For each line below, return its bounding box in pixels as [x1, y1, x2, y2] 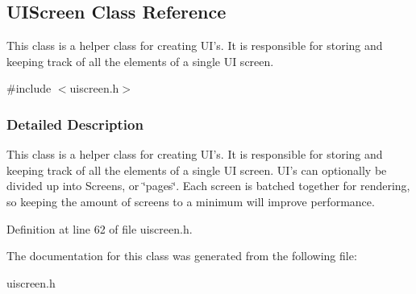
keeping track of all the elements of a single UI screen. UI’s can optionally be [6, 161, 387, 178]
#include [6, 80, 52, 97]
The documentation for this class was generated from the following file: [6, 247, 357, 264]
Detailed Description [6, 114, 144, 134]
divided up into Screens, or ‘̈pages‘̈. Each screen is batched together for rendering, [6, 177, 410, 194]
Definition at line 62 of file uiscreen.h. [6, 220, 193, 237]
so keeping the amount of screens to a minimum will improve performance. [6, 193, 375, 209]
